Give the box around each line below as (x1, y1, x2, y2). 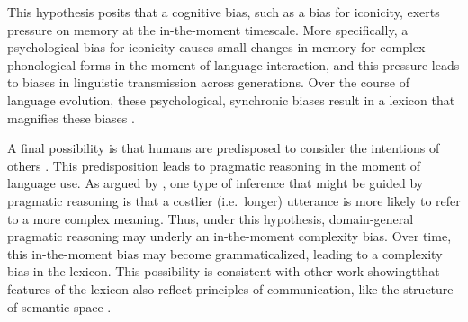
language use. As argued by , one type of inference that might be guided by (7, 174, 424, 192)
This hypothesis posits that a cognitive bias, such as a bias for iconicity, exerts (7, 3, 440, 21)
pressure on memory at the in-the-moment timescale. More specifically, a (7, 20, 409, 39)
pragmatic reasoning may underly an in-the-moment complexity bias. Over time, (7, 227, 452, 246)
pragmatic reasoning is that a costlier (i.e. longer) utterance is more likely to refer (7, 191, 461, 210)
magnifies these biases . (7, 108, 135, 127)
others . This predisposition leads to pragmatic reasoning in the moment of (7, 156, 421, 174)
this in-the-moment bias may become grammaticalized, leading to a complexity (7, 244, 443, 263)
